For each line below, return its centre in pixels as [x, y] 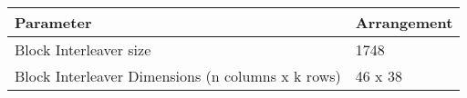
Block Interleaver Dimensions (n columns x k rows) [178, 76]
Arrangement [404, 22]
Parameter [53, 22]
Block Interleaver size [83, 49]
